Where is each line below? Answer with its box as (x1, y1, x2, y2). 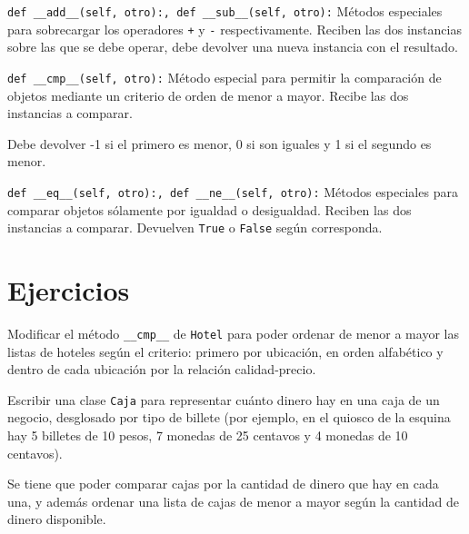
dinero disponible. (7, 509, 106, 529)
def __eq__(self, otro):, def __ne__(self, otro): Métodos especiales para (7, 182, 458, 201)
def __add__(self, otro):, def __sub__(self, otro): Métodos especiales (7, 2, 443, 20)
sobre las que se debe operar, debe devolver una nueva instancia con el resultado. (7, 37, 459, 56)
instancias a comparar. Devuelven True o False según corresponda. (7, 218, 383, 237)
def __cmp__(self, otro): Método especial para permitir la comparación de (7, 67, 442, 86)
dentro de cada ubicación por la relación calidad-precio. (7, 360, 316, 379)
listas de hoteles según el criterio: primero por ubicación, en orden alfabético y (7, 341, 444, 361)
